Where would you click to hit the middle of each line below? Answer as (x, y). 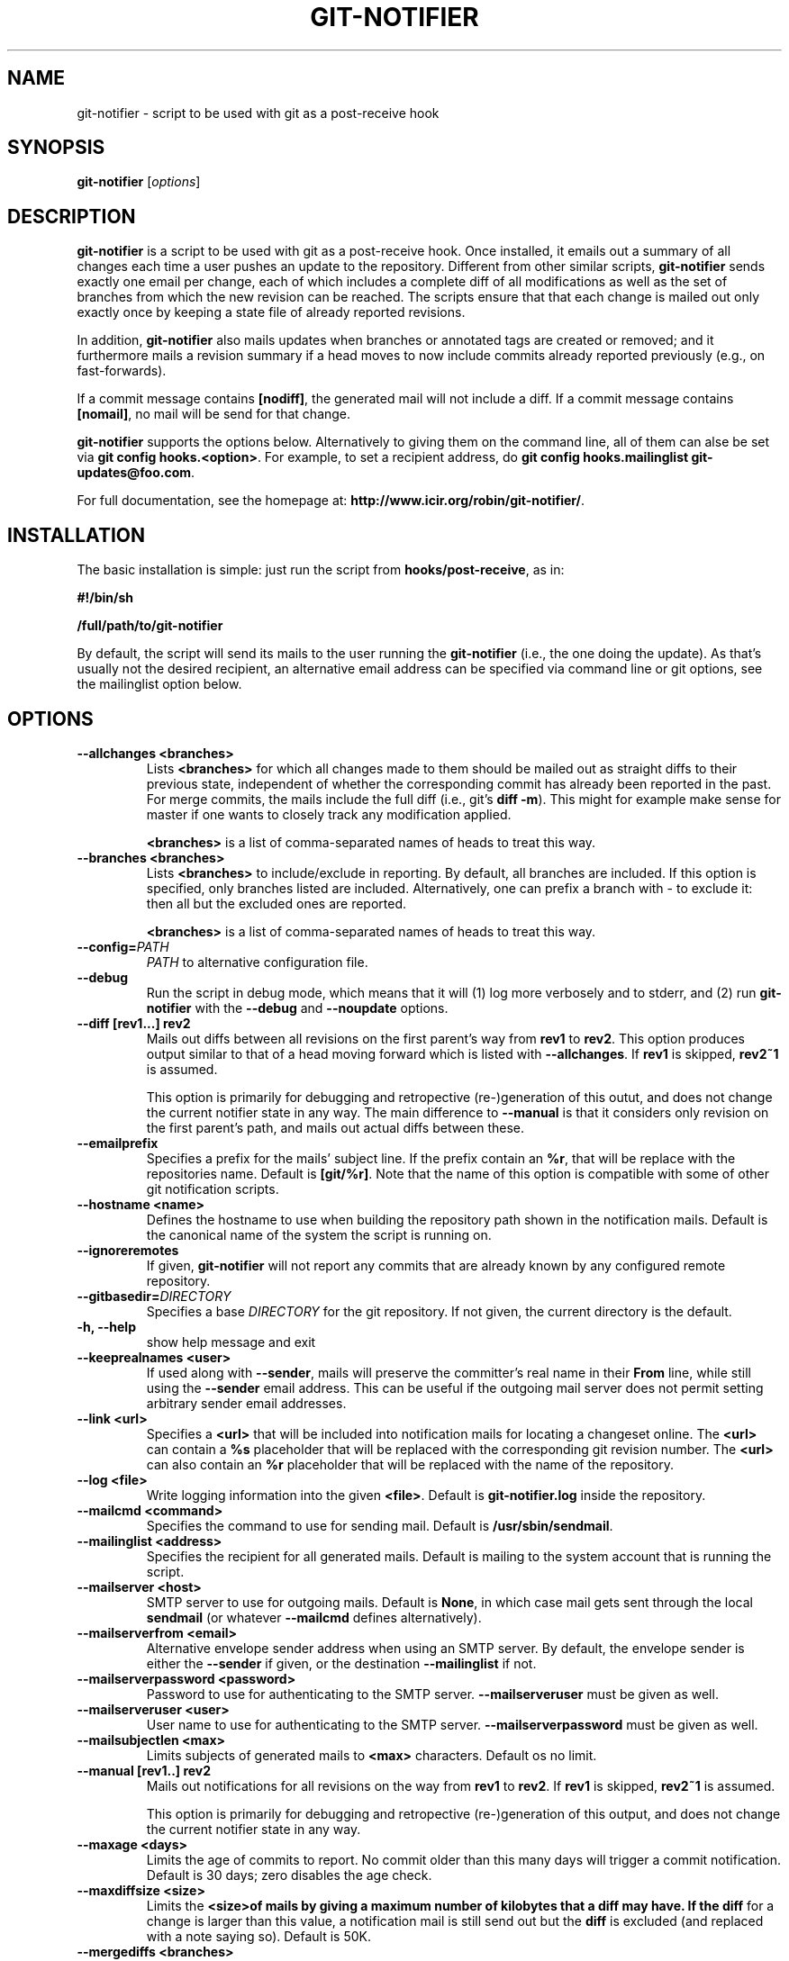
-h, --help (106, 1326)
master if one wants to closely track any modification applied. (329, 814)
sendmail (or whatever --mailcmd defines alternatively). (314, 1617)
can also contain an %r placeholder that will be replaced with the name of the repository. (410, 1464)
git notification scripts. (213, 1188)
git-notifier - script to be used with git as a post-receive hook (258, 113)
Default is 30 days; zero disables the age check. (289, 1875)
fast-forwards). (122, 371)
